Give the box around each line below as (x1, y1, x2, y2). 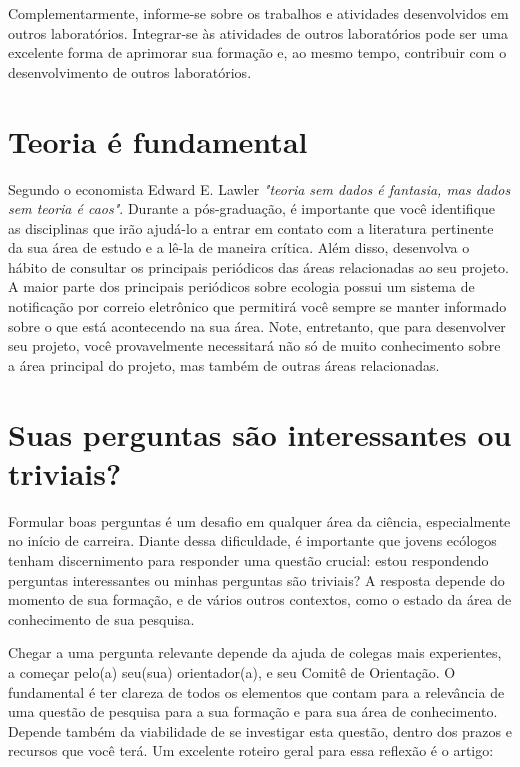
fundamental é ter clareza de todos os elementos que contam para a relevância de (8, 681, 505, 702)
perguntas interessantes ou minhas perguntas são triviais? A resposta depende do (8, 569, 505, 590)
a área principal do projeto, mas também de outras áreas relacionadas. (8, 354, 440, 375)
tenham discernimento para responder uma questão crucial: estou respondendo (8, 549, 489, 570)
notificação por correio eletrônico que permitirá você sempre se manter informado (8, 296, 507, 317)
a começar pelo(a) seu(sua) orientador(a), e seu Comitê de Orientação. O (8, 661, 456, 682)
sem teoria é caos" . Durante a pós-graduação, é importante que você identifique (8, 198, 496, 219)
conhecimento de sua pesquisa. (8, 608, 195, 629)
